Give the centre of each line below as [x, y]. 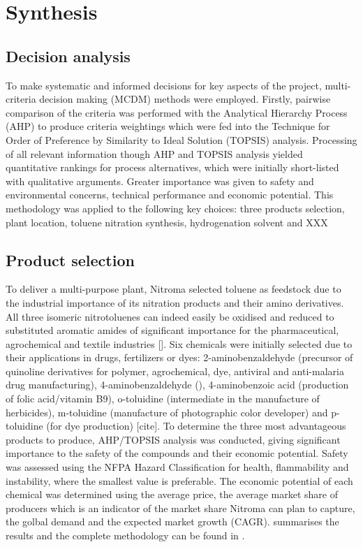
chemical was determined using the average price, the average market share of [172, 494]
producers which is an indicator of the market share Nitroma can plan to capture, [180, 508]
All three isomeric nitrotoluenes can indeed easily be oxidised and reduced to [170, 316]
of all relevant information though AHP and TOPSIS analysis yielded [154, 153]
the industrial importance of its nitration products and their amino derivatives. [175, 302]
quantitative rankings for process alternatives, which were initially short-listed [172, 167]
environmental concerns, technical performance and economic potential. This [170, 195]
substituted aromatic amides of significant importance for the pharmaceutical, [172, 330]
